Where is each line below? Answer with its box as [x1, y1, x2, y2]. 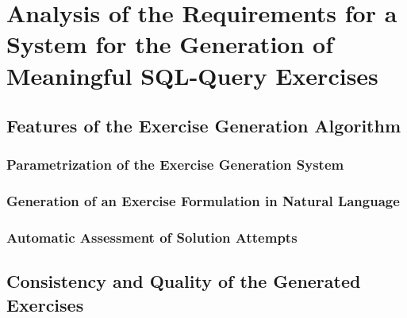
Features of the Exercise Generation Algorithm [6, 113, 401, 138]
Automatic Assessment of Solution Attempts [6, 228, 298, 247]
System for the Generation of [6, 28, 333, 60]
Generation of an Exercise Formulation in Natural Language [6, 191, 400, 211]
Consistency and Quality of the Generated [6, 269, 361, 293]
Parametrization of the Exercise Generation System [6, 155, 344, 174]
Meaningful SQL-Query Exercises [6, 59, 378, 91]
